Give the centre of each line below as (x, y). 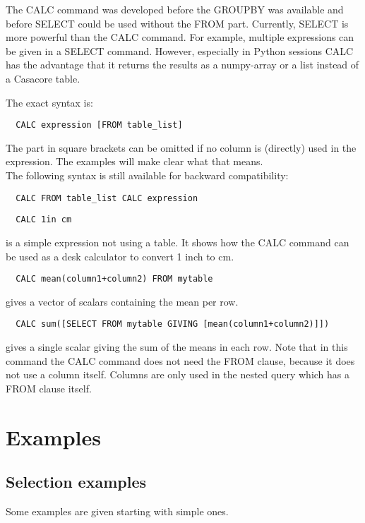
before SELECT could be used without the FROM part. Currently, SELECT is (177, 23)
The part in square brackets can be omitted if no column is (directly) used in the (181, 147)
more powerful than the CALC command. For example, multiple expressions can (180, 37)
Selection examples (76, 482)
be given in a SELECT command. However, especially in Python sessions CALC (180, 50)
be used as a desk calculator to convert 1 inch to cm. (120, 256)
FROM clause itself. (49, 388)
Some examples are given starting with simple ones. (117, 511)
